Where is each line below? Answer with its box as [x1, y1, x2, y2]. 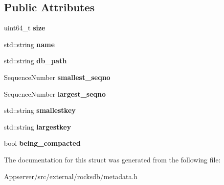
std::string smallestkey [4, 105, 76, 115]
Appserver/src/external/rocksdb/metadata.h [4, 171, 138, 181]
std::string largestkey [4, 121, 71, 132]
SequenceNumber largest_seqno [4, 88, 106, 99]
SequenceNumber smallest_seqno [4, 72, 111, 82]
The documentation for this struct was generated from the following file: [4, 154, 221, 164]
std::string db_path [4, 55, 67, 66]
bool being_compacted [4, 138, 81, 148]
